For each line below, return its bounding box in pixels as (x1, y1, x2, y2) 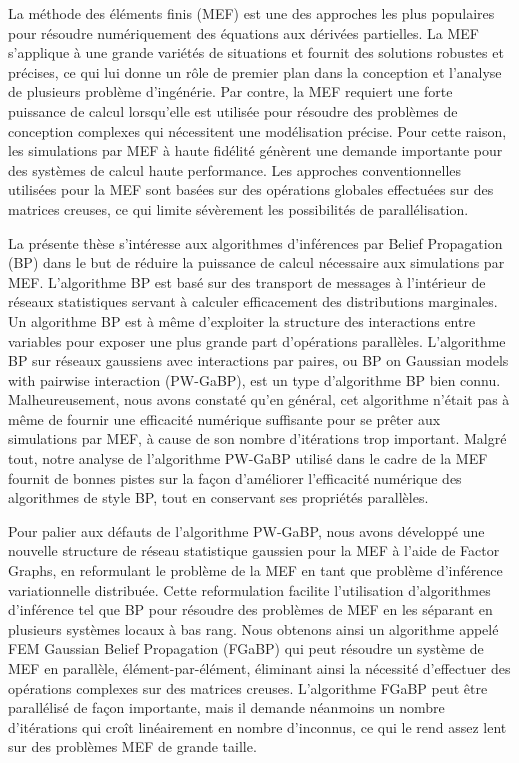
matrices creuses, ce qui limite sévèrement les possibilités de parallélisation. (8, 198, 469, 219)
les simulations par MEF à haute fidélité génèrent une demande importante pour (8, 140, 503, 161)
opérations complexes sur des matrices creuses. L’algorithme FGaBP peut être (8, 677, 488, 698)
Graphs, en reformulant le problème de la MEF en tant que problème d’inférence (8, 560, 503, 581)
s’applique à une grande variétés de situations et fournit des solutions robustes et (8, 42, 504, 63)
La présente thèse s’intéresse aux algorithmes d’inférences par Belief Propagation (8, 232, 503, 253)
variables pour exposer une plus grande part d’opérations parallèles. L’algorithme (8, 330, 506, 351)
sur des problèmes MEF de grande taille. (8, 736, 257, 757)
